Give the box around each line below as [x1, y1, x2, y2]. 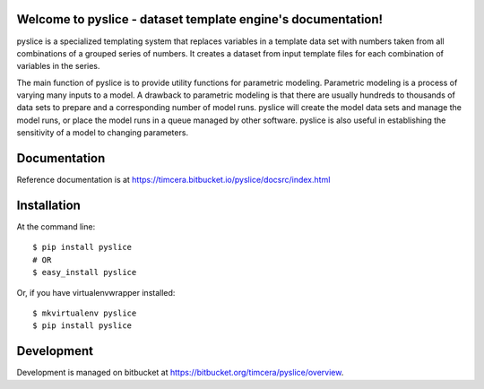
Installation [16, 197, 81, 212]
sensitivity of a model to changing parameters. [16, 127, 188, 138]
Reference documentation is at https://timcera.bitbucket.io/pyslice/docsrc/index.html [16, 175, 331, 186]
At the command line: [16, 221, 96, 232]
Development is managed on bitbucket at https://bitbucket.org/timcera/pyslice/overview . [16, 367, 344, 378]
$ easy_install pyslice [32, 267, 137, 278]
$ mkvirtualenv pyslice [32, 308, 137, 318]
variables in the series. [16, 61, 100, 72]
